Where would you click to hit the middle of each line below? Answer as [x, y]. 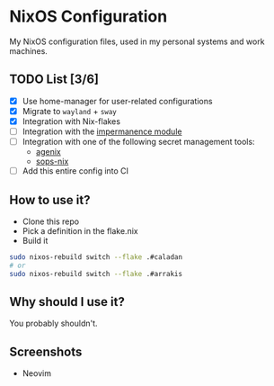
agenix [48, 152]
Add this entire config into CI [75, 171]
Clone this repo [50, 221]
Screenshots [46, 351]
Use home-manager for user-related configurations [117, 101]
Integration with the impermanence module [102, 131]
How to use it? [50, 200]
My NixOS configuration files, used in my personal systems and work [137, 41]
